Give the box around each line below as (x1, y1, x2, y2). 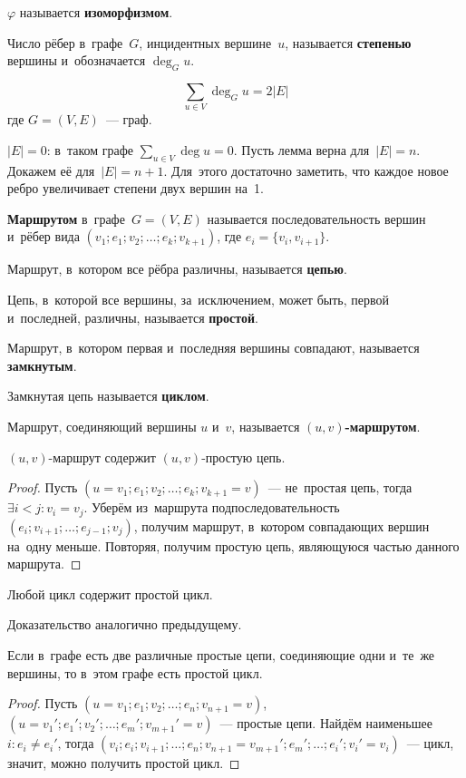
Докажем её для (7, 160, 95, 180)
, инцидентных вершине (139, 33, 272, 52)
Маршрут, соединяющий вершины (7, 417, 197, 436)
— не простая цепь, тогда (267, 478, 413, 497)
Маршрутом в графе (7, 209, 125, 228)
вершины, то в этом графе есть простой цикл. (7, 663, 263, 682)
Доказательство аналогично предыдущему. (7, 615, 242, 634)
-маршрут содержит (48, 447, 156, 466)
